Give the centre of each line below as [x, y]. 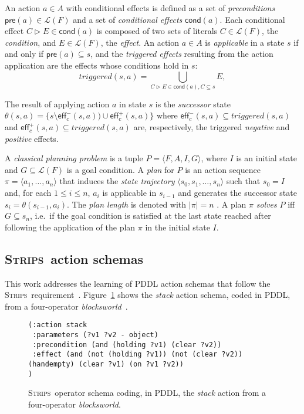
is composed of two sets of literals [157, 31]
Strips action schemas [74, 258]
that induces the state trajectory [117, 181]
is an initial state [266, 158]
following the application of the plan [70, 227]
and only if [24, 54]
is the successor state [193, 103]
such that [243, 181]
